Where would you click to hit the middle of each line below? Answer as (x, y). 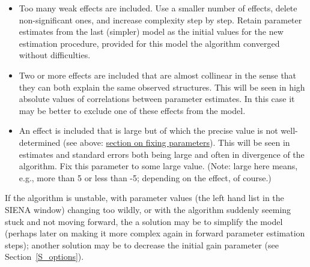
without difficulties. (55, 55)
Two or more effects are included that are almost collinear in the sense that (158, 75)
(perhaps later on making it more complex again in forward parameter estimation (155, 233)
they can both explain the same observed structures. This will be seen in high (162, 87)
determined (40, 142)
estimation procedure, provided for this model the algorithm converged (149, 43)
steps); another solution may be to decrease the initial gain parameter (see (142, 244)
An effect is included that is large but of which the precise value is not (148, 130)
